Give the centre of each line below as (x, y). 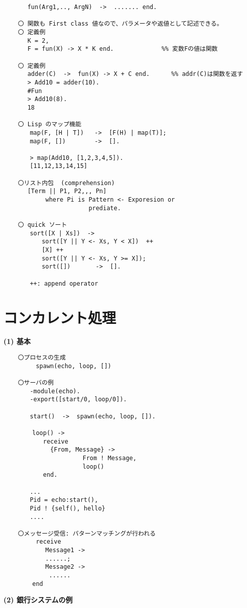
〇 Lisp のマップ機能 (49, 124)
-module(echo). (55, 391)
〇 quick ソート (42, 225)
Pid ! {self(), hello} (68, 508)
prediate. (105, 208)
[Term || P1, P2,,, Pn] (67, 191)
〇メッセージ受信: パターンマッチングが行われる (87, 533)
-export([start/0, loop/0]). (78, 400)
